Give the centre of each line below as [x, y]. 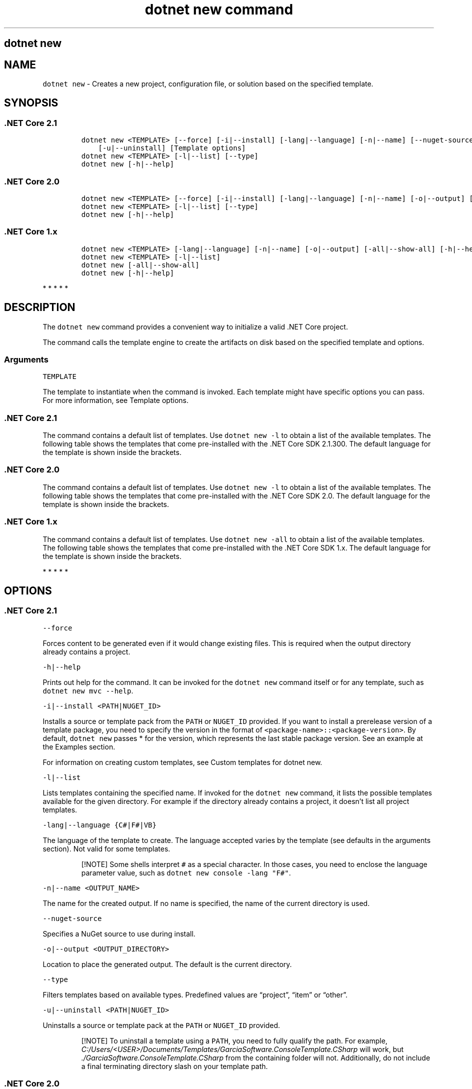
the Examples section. [79, 746]
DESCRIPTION [40, 307]
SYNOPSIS [31, 103]
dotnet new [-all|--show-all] [140, 265]
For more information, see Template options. [115, 400]
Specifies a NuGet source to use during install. [119, 933]
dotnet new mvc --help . [88, 690]
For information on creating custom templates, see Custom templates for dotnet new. [182, 762]
